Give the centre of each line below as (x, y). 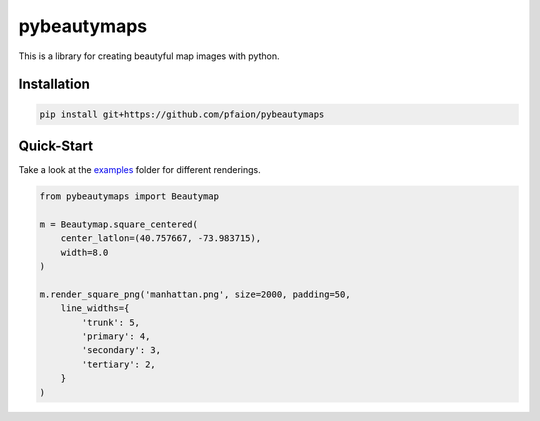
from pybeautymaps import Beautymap (129, 196)
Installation (54, 84)
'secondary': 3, (121, 350)
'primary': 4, (116, 336)
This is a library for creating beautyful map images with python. (149, 56)
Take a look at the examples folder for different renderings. (140, 170)
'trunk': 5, (110, 322)
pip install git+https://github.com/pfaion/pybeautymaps (182, 114)
